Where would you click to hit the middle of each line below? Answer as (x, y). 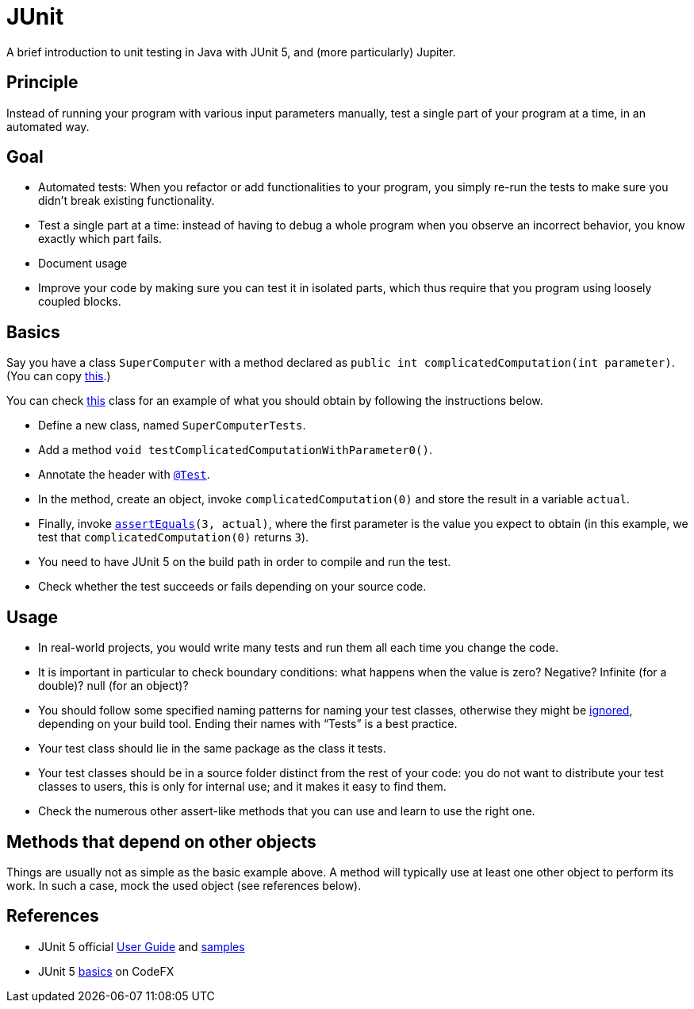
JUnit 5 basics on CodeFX (106, 971)
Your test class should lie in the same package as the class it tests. (212, 749)
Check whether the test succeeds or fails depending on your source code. (232, 587)
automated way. (48, 126)
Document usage (83, 264)
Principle (42, 83)
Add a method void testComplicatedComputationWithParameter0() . (235, 450)
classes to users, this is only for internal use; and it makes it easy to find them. (242, 787)
